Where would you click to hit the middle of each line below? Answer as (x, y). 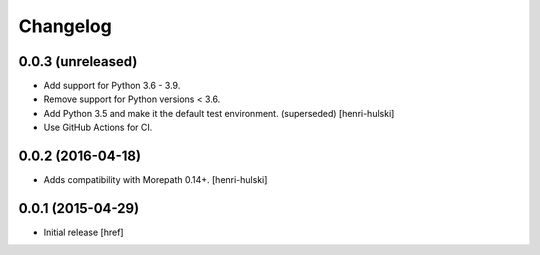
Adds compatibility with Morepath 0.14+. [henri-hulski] (155, 180)
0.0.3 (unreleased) (78, 61)
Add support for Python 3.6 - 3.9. (112, 86)
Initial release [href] (83, 232)
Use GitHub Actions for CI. (98, 127)
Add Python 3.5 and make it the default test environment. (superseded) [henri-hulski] (219, 113)
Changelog (65, 26)
